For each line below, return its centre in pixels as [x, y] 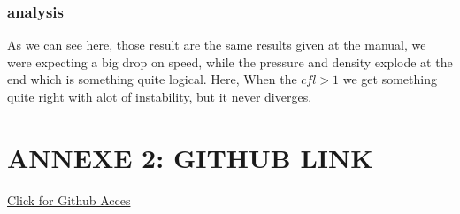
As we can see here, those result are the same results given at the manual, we [217, 45]
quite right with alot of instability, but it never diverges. [160, 96]
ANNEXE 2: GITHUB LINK [190, 157]
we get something [390, 79]
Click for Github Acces [69, 199]
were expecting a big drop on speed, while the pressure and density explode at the [230, 61]
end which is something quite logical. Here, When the [152, 79]
